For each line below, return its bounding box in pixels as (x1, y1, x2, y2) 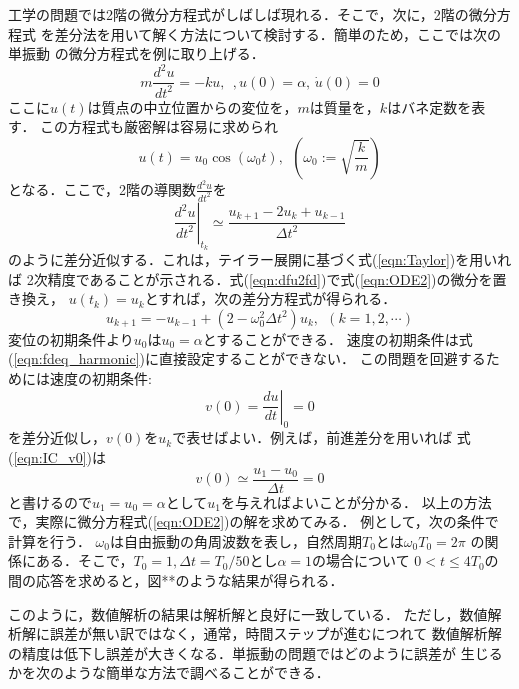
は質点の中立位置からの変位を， (87, 96, 298, 117)
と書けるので (8, 491, 92, 512)
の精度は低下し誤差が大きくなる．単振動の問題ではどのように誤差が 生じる (8, 642, 503, 663)
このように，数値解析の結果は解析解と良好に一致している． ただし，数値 (8, 603, 488, 624)
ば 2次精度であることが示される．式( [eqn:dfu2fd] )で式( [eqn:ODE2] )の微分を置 (8, 268, 507, 289)
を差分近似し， (8, 427, 106, 448)
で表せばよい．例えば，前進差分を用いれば (172, 427, 453, 448)
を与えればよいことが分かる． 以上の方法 (220, 491, 492, 512)
